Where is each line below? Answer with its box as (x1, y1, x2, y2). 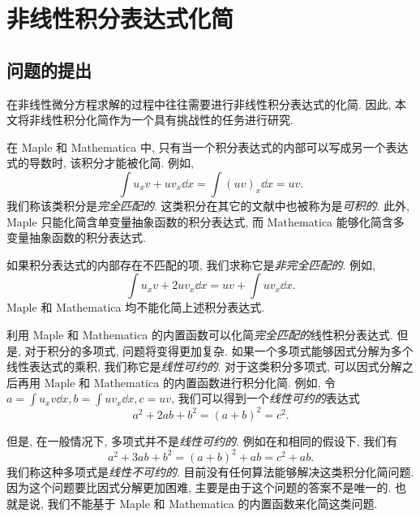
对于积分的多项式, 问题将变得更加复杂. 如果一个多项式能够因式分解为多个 (24, 342, 414, 359)
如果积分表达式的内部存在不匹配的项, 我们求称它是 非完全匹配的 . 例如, (6, 256, 376, 273)
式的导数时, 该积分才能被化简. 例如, (6, 154, 194, 171)
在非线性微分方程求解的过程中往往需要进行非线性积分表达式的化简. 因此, (6, 95, 392, 112)
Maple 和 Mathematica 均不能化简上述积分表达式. (6, 299, 265, 316)
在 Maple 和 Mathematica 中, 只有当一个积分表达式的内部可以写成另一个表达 (6, 138, 409, 155)
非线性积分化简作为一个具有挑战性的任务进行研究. (28, 111, 294, 128)
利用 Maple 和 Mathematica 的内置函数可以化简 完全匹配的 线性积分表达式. (6, 325, 393, 343)
